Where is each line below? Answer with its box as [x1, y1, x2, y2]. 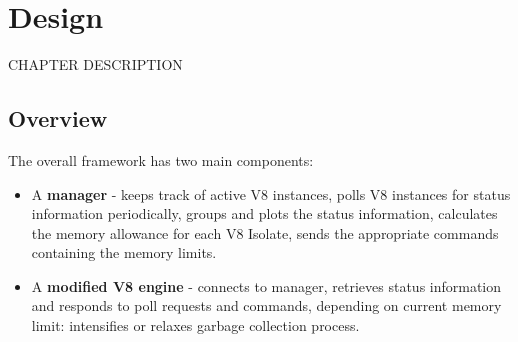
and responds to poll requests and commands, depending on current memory [31, 295, 502, 316]
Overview [8, 103, 108, 134]
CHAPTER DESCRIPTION [8, 54, 183, 75]
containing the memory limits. [31, 242, 217, 263]
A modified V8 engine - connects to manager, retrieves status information [31, 275, 502, 296]
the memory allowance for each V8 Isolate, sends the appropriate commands [31, 222, 499, 243]
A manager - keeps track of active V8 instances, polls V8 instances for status [31, 183, 511, 204]
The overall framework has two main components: [8, 149, 314, 170]
